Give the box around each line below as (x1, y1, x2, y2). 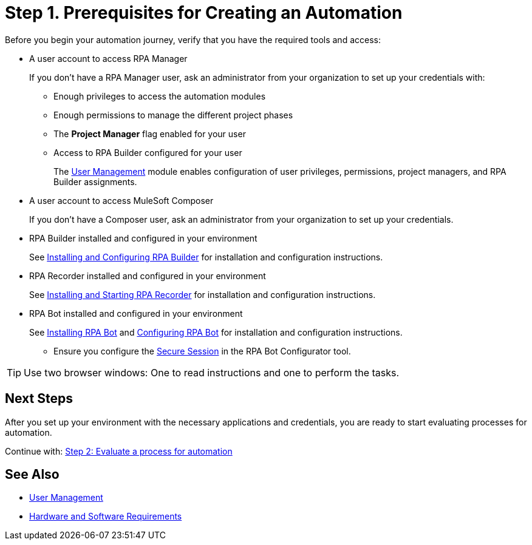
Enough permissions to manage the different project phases (53, 109, 293, 120)
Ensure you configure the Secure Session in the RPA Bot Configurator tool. (53, 345, 351, 356)
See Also (5, 467, 60, 482)
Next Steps (5, 391, 73, 407)
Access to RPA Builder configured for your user (53, 147, 242, 158)
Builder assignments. (53, 176, 137, 187)
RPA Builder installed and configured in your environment (29, 232, 257, 243)
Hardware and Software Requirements (29, 511, 182, 522)
